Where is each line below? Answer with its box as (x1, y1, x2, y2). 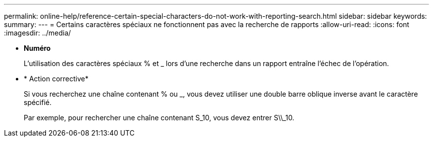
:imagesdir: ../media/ (4, 29, 71, 37)
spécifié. (24, 98, 52, 106)
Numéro (24, 44, 51, 52)
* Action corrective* (24, 74, 89, 83)
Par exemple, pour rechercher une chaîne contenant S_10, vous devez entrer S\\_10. (24, 113, 295, 122)
